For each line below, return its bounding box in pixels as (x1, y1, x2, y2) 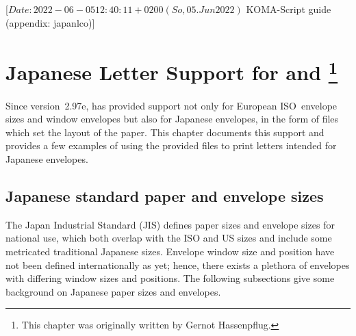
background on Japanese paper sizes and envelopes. (5, 284, 221, 298)
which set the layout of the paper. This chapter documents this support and (5, 125, 325, 139)
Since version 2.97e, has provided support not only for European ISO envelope (5, 98, 338, 112)
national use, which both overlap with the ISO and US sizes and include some (5, 231, 332, 245)
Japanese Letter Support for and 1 (5, 55, 338, 86)
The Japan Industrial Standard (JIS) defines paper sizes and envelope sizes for (5, 217, 335, 231)
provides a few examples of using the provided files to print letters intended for (5, 138, 337, 153)
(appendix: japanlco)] (5, 15, 95, 29)
